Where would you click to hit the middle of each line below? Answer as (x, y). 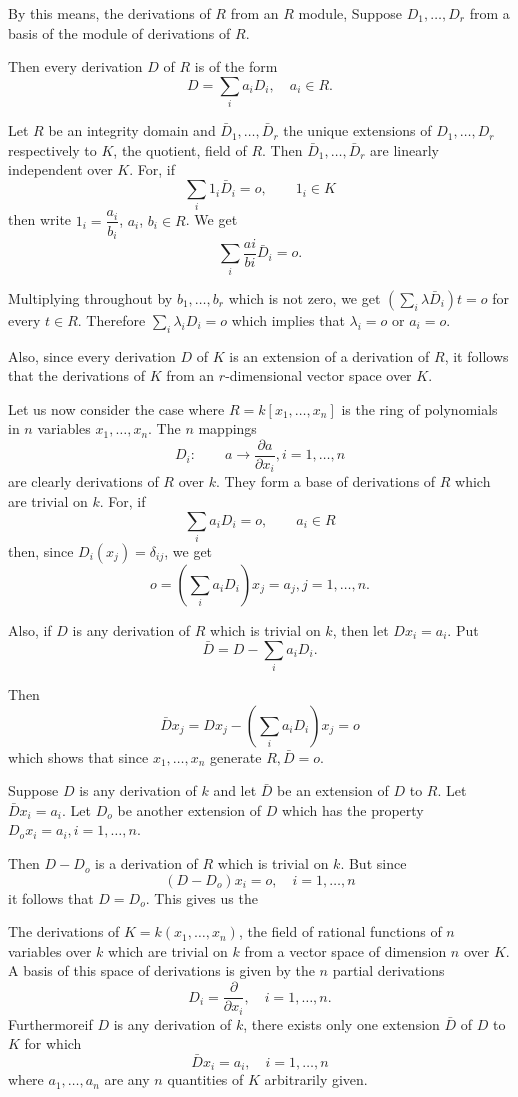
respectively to (52, 149)
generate (236, 756)
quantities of (205, 1079)
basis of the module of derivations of (119, 32)
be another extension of (189, 809)
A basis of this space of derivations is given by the (161, 970)
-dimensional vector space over (318, 375)
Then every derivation (75, 66)
